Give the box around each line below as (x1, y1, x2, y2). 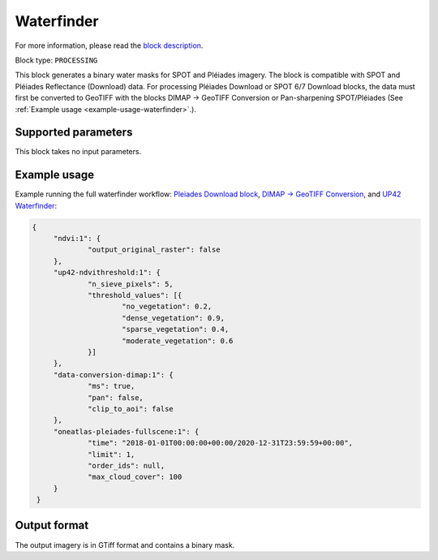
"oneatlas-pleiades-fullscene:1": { (53, 427, 200, 436)
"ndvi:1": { (53, 234, 101, 243)
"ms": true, (88, 381, 135, 391)
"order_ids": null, (88, 461, 165, 470)
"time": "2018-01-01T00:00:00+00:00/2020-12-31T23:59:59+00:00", (88, 438, 353, 448)
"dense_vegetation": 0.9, (122, 313, 225, 322)
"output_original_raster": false (88, 245, 221, 255)
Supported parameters (15, 126, 133, 140)
